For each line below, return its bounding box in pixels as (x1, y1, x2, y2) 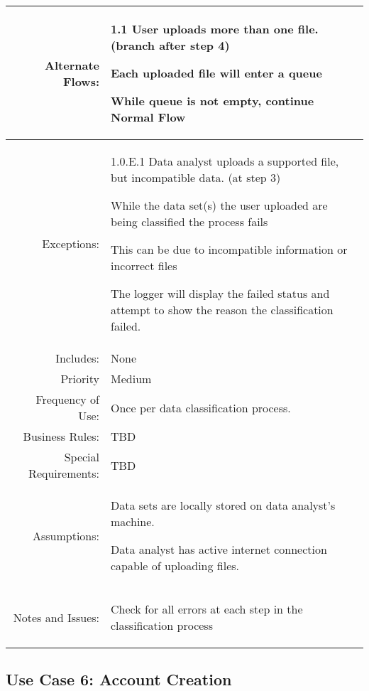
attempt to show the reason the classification (111, 301, 334, 318)
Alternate (45, 56, 100, 73)
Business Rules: (23, 428, 100, 444)
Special (64, 449, 100, 465)
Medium (111, 370, 152, 387)
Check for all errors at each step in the (111, 601, 303, 617)
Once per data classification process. (111, 399, 291, 416)
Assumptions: (32, 527, 100, 544)
